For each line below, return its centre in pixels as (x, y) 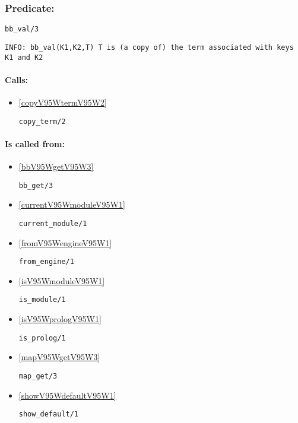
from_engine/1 (46, 262)
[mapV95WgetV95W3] (59, 357)
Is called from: (35, 143)
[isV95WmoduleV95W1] (62, 280)
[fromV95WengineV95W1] (65, 242)
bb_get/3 (36, 185)
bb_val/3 (22, 29)
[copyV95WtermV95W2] (63, 102)
